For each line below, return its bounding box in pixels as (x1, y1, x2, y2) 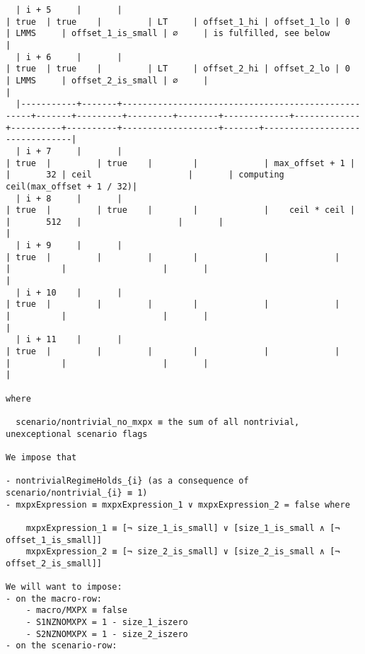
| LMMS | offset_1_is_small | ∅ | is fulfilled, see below (6, 28, 330, 39)
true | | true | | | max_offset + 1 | (16, 158, 355, 168)
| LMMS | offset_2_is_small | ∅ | (6, 75, 209, 86)
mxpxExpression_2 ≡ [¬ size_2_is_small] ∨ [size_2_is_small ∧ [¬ (25, 547, 340, 557)
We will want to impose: (6, 582, 122, 592)
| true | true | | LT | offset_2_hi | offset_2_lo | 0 (6, 64, 350, 74)
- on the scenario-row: (6, 641, 117, 651)
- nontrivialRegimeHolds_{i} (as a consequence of (6, 476, 249, 486)
